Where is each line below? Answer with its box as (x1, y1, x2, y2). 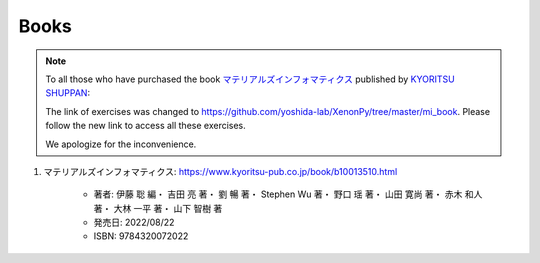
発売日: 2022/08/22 (93, 216, 175, 229)
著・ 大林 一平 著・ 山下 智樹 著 (93, 202, 223, 214)
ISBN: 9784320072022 (93, 230, 189, 242)
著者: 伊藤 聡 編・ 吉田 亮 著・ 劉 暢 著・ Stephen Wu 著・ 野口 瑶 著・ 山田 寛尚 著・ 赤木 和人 (93, 188, 483, 200)
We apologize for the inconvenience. (45, 138, 197, 150)
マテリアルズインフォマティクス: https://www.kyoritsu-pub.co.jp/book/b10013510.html (43, 165, 398, 177)
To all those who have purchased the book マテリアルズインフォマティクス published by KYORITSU (45, 73, 455, 85)
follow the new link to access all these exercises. (45, 120, 247, 132)
